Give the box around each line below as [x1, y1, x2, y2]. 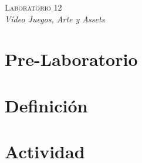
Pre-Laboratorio [5, 47, 138, 71]
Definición [5, 93, 88, 117]
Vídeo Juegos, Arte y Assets [5, 12, 105, 25]
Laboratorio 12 [5, 1, 62, 13]
